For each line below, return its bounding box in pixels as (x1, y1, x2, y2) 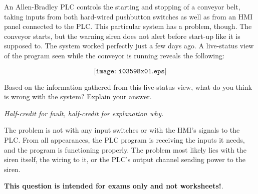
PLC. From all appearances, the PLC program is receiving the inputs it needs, (4, 134, 245, 145)
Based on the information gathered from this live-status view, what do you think (4, 81, 252, 92)
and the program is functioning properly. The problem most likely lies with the (4, 144, 246, 155)
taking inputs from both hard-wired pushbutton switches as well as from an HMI (4, 11, 253, 21)
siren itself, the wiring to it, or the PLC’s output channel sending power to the (4, 154, 245, 165)
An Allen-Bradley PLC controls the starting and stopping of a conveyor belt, (4, 1, 240, 11)
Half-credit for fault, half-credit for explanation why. (4, 108, 164, 118)
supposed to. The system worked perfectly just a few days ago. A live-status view (4, 40, 254, 51)
